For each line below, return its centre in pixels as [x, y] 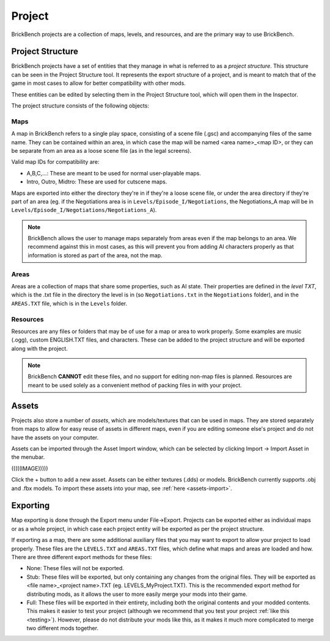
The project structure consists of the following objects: [80, 106]
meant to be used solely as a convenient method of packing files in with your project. [135, 385]
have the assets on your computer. [55, 438]
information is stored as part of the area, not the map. [95, 255]
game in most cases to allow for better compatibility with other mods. [98, 83]
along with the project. [40, 348]
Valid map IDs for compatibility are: [55, 162]
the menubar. [28, 457]
